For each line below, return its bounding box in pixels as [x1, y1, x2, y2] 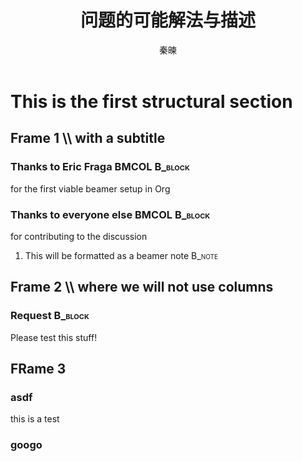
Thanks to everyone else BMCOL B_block [10, 207, 211, 221]
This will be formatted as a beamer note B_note [24, 249, 219, 261]
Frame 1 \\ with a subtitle [10, 130, 166, 147]
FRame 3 [10, 361, 67, 377]
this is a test [10, 413, 60, 425]
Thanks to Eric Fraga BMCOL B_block [10, 160, 190, 174]
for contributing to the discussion [10, 230, 148, 242]
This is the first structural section [10, 90, 293, 113]
